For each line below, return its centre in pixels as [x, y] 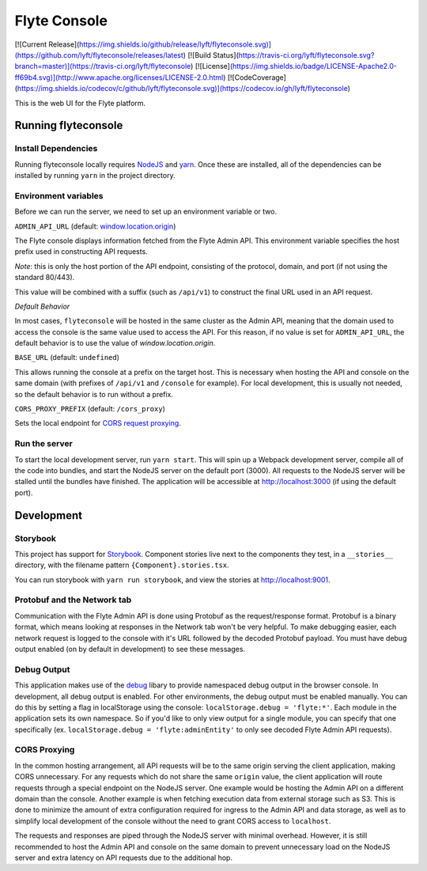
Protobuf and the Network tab [73, 600]
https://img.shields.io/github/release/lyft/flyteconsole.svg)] [176, 44]
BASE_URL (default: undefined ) [67, 358]
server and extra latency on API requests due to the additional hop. [124, 858]
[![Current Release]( [47, 44]
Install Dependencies [56, 149]
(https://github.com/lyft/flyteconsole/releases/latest [99, 55]
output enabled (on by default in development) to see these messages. [130, 649]
